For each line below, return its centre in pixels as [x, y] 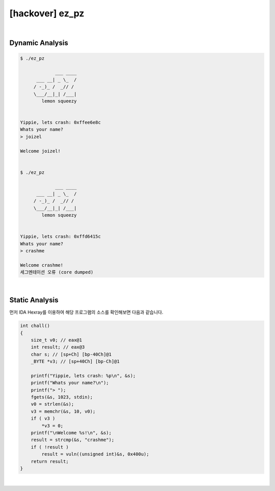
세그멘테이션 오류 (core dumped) [57, 272]
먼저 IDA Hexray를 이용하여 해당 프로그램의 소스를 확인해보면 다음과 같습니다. [86, 312]
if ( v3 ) [43, 419]
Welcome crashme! [42, 265]
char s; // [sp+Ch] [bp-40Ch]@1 [71, 354]
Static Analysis [34, 300]
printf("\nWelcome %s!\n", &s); [71, 433]
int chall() [35, 326]
